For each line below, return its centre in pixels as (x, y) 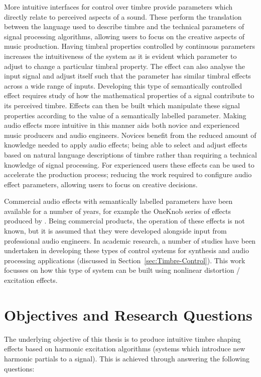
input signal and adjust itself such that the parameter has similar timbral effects (127, 76)
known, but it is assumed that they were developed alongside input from (115, 231)
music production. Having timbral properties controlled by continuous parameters (129, 46)
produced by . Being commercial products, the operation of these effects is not (124, 221)
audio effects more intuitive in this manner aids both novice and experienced (122, 125)
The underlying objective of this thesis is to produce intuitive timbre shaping (122, 338)
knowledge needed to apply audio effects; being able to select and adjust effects (126, 145)
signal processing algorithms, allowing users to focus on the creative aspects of (124, 36)
